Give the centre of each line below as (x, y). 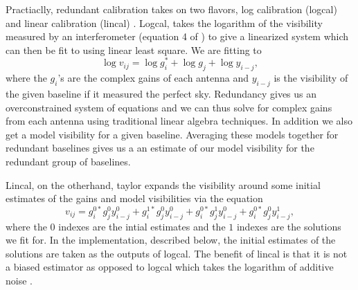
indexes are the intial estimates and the (142, 226)
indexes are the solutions (289, 226)
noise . (19, 281)
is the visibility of (311, 78)
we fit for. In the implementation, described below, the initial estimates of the (171, 240)
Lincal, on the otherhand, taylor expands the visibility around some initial (163, 184)
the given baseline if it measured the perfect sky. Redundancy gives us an (161, 94)
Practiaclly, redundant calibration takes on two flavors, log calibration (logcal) (171, 9)
